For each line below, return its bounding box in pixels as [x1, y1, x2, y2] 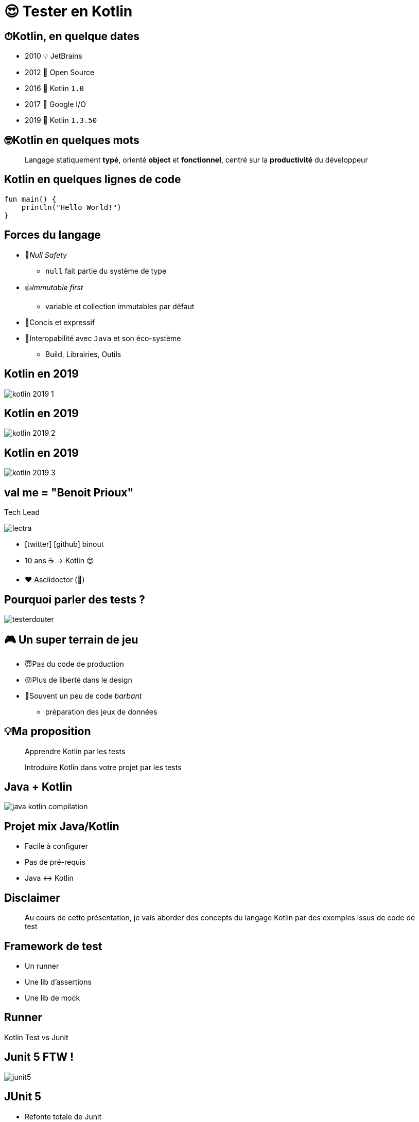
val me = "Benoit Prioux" [4, 486, 134, 499]
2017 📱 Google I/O [25, 100, 86, 109]
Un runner [25, 961, 59, 970]
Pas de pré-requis [25, 858, 85, 867]
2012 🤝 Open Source [25, 68, 95, 77]
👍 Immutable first [25, 282, 83, 292]
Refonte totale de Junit [25, 1112, 101, 1121]
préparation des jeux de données [45, 707, 158, 716]
